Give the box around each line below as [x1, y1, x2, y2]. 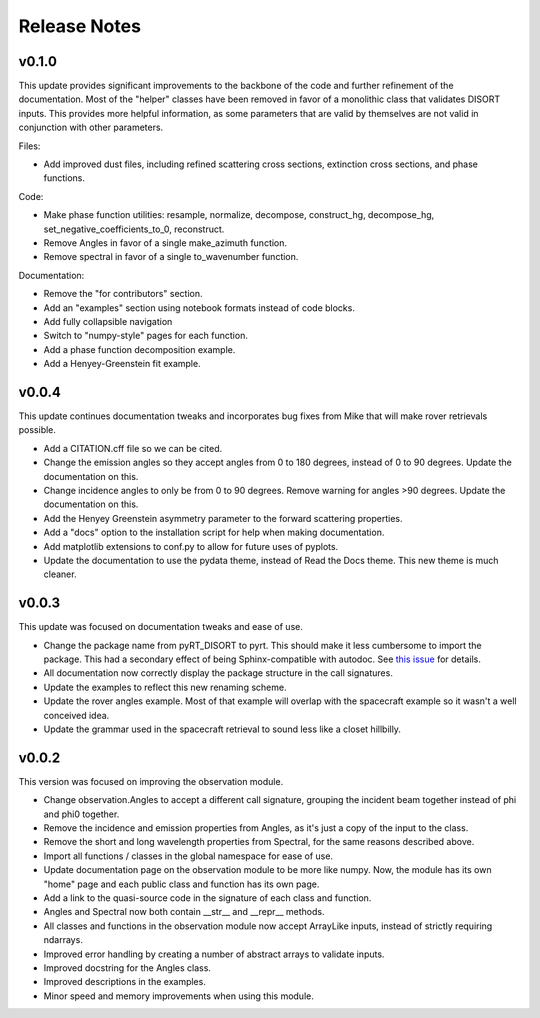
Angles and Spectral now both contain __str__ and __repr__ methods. [43, 906, 325, 918]
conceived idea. [43, 709, 110, 721]
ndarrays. [43, 934, 84, 946]
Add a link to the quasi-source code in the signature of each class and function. [43, 891, 372, 904]
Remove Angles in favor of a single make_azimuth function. [43, 236, 288, 249]
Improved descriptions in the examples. [43, 976, 207, 988]
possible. [18, 424, 57, 436]
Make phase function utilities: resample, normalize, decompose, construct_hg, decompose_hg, [43, 209, 435, 221]
